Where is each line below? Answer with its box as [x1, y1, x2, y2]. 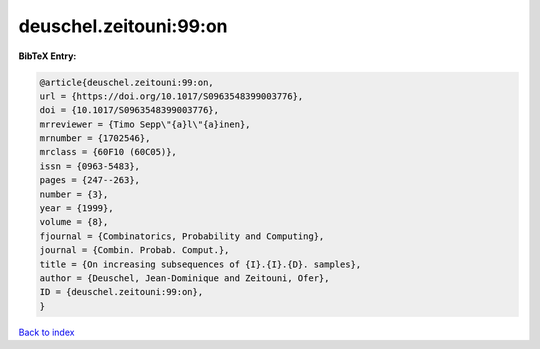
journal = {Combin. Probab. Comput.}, [39, 245, 230, 256]
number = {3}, [39, 188, 109, 200]
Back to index [18, 326, 75, 338]
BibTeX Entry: [18, 50, 77, 62]
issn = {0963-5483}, [39, 160, 140, 172]
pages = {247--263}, [39, 175, 140, 186]
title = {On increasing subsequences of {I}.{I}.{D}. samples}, [39, 258, 362, 270]
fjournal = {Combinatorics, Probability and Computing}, [39, 230, 325, 242]
